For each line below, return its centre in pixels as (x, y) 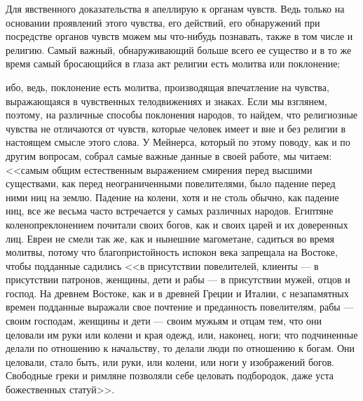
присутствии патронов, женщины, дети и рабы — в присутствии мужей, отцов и (178, 279)
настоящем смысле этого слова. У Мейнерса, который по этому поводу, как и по (178, 142)
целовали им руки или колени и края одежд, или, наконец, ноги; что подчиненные (182, 334)
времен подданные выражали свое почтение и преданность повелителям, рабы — (180, 307)
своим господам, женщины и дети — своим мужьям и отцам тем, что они (164, 321)
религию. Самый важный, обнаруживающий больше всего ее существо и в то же (179, 49)
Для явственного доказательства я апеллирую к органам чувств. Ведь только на (175, 8)
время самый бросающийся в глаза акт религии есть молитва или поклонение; (173, 63)
